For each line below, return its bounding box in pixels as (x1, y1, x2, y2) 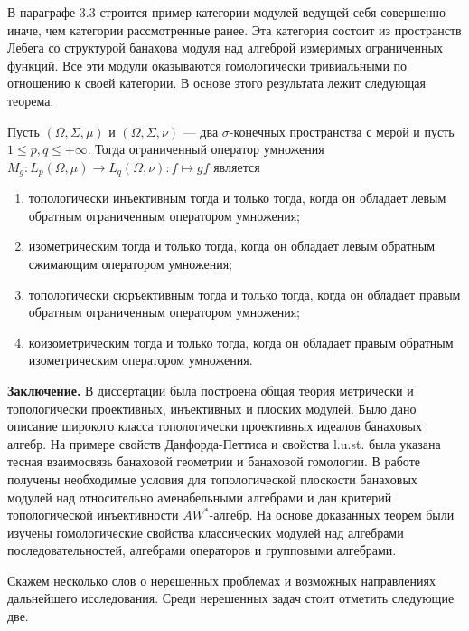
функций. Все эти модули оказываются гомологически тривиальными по (7, 55, 408, 74)
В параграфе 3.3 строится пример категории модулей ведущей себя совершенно (7, 3, 446, 21)
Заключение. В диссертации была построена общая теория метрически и (7, 380, 414, 399)
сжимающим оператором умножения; (28, 253, 232, 272)
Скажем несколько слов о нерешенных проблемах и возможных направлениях (7, 570, 436, 589)
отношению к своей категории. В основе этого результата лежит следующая (7, 73, 426, 92)
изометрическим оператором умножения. (28, 350, 253, 369)
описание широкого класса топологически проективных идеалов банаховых (7, 416, 422, 435)
